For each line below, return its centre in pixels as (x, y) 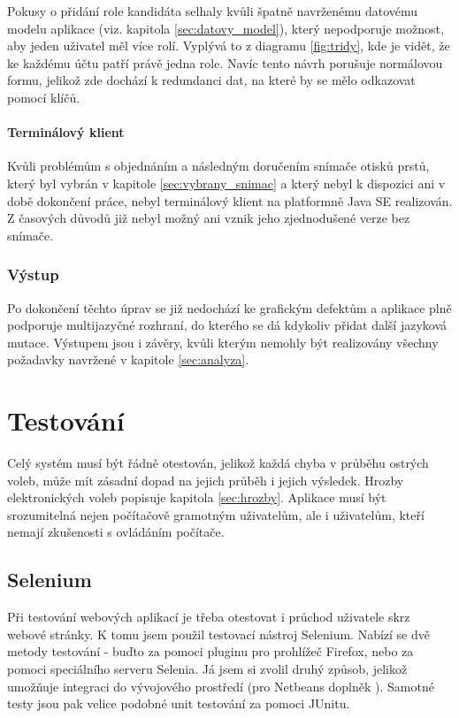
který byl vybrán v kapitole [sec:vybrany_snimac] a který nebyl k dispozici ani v (226, 183)
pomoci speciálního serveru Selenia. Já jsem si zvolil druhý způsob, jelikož (207, 668)
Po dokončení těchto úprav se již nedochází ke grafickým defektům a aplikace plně (229, 307)
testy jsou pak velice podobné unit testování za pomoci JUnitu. (179, 703)
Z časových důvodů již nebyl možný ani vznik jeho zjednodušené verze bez (209, 218)
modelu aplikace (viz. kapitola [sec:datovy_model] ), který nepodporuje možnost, (226, 28)
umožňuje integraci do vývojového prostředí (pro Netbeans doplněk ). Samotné (221, 686)
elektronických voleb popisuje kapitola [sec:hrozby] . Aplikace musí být (197, 497)
